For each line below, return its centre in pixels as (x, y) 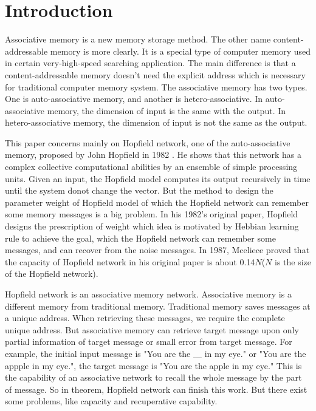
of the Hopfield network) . (52, 273)
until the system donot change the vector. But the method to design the (139, 190)
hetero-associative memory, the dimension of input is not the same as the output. (156, 122)
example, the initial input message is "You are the (98, 353)
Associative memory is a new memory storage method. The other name (138, 39)
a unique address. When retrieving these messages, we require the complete (145, 318)
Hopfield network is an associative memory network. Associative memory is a (148, 294)
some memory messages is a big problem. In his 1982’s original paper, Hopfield (152, 214)
